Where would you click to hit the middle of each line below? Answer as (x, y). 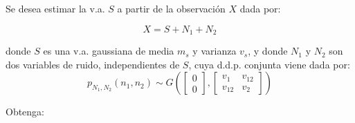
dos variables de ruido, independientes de (93, 64)
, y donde (268, 51)
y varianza (215, 51)
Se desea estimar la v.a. (55, 8)
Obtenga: (25, 112)
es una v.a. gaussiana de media (109, 51)
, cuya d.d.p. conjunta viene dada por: (269, 64)
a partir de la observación (171, 8)
